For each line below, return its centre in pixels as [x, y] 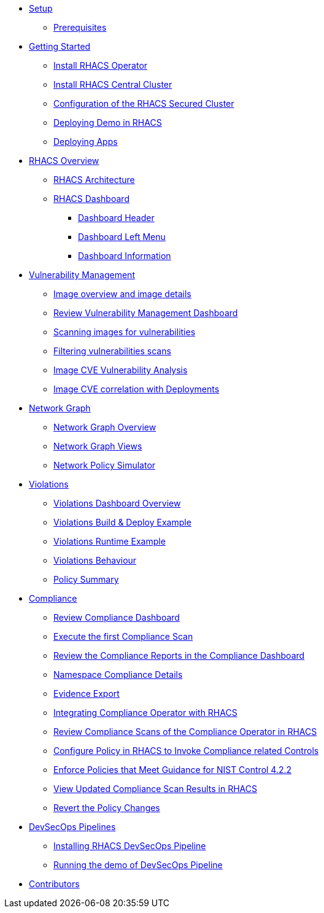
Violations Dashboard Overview [117, 503]
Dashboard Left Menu [122, 237]
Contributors [54, 884]
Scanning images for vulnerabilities [125, 332]
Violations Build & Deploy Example [122, 522]
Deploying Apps [86, 142]
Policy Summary [86, 579]
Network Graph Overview [105, 427]
